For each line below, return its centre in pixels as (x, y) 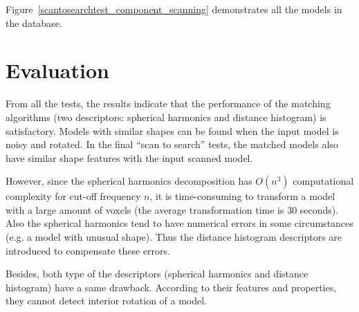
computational (323, 181)
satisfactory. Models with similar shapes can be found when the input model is (172, 130)
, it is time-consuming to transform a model (242, 196)
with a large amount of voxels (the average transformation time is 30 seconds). (172, 209)
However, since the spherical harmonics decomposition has (129, 181)
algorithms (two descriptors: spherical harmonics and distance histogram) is (166, 117)
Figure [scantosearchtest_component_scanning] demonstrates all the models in (174, 9)
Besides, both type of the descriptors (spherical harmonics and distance (157, 274)
